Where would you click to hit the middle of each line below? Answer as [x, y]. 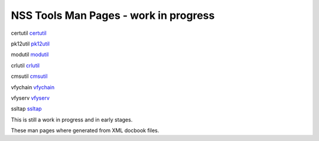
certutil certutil [29, 33]
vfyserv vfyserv [30, 98]
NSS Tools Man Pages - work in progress [113, 15]
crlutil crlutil [25, 65]
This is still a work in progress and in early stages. [72, 119]
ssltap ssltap [26, 109]
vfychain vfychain [33, 87]
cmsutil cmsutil [29, 76]
